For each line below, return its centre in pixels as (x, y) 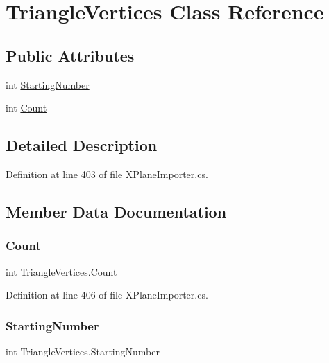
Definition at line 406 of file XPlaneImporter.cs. (107, 295)
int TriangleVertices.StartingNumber (83, 351)
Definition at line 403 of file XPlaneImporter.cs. (107, 174)
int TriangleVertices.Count (61, 271)
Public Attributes (70, 55)
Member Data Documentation (116, 211)
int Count (26, 108)
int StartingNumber (48, 84)
